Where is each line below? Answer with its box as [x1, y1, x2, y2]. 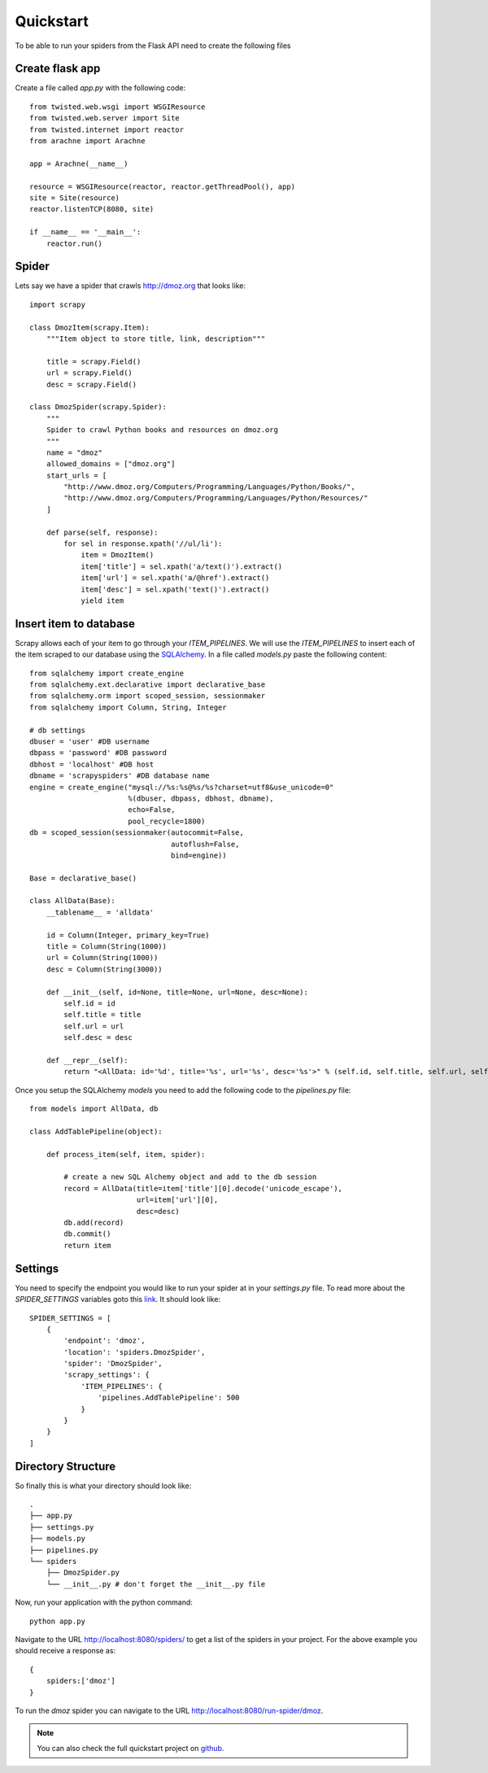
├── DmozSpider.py [46, 1568, 120, 1578]
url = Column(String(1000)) [46, 953, 159, 963]
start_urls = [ [46, 470, 107, 480]
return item [63, 1241, 111, 1250]
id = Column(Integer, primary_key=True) [46, 930, 211, 940]
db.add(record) [63, 1218, 124, 1228]
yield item [81, 596, 124, 605]
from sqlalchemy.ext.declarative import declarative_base [29, 680, 266, 689]
